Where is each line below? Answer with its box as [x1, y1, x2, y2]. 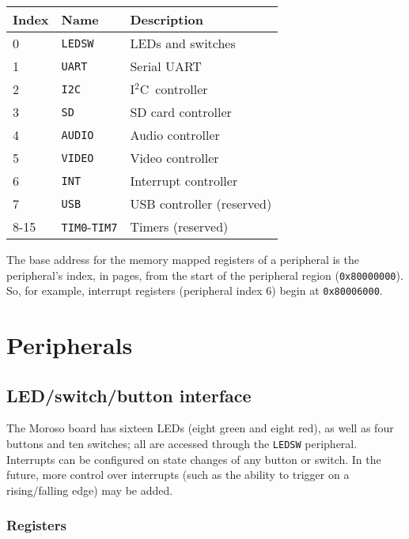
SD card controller [130, 103, 232, 121]
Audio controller [130, 126, 220, 144]
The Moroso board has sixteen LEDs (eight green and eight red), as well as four [6, 420, 394, 436]
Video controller [130, 149, 219, 167]
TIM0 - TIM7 [61, 217, 118, 236]
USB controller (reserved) [130, 194, 272, 213]
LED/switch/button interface [6, 383, 252, 407]
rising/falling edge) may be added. [6, 481, 173, 498]
